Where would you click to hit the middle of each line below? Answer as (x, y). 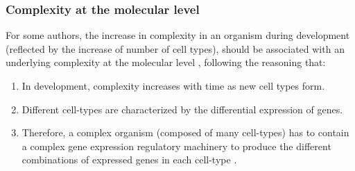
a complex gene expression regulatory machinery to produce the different (176, 146)
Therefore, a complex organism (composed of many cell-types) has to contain (185, 132)
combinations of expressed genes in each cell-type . (129, 160)
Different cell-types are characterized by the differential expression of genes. (182, 109)
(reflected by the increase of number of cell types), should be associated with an (175, 48)
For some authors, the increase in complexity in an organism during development (178, 35)
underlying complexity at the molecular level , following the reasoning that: (166, 62)
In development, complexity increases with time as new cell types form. (173, 85)
